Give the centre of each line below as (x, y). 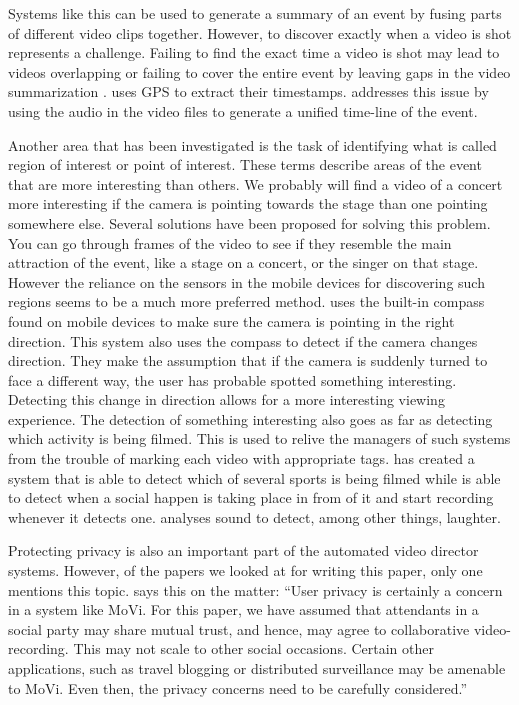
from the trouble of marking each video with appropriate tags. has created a (241, 458)
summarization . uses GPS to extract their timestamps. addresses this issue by (248, 91)
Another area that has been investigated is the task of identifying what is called (252, 144)
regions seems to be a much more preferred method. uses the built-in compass (246, 301)
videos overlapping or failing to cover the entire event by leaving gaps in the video (259, 71)
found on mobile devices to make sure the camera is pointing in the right (231, 320)
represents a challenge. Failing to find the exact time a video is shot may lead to (254, 52)
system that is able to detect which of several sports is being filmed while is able (254, 477)
